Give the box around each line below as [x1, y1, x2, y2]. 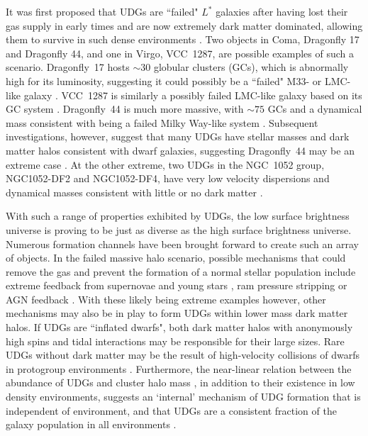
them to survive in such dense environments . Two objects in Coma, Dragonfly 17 [6, 32, 359, 47]
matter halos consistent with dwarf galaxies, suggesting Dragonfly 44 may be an [6, 142, 355, 157]
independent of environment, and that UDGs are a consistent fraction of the [6, 403, 337, 418]
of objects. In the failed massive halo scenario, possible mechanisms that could [6, 250, 346, 265]
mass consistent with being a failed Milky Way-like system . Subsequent [6, 115, 318, 130]
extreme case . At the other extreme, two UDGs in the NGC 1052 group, [6, 157, 325, 172]
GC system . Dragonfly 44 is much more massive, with [6, 101, 244, 116]
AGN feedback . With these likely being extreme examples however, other [6, 291, 326, 306]
